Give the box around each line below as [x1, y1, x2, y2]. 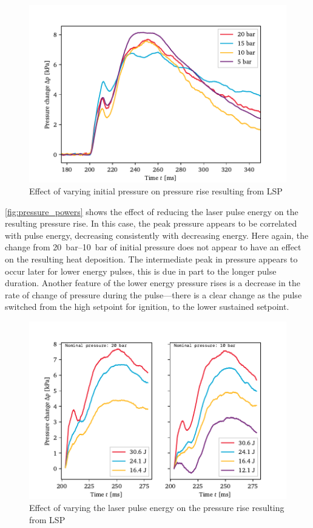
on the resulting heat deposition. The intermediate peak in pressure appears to [5, 252, 298, 265]
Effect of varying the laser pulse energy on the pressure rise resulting [29, 501, 284, 513]
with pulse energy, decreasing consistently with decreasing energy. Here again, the [5, 228, 309, 241]
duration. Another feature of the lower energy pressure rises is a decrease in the [5, 276, 300, 289]
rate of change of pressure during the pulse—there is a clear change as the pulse [5, 288, 302, 301]
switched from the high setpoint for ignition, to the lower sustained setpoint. [5, 300, 289, 313]
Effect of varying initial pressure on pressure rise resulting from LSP [29, 185, 283, 197]
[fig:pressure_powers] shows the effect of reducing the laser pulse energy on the [5, 205, 298, 218]
